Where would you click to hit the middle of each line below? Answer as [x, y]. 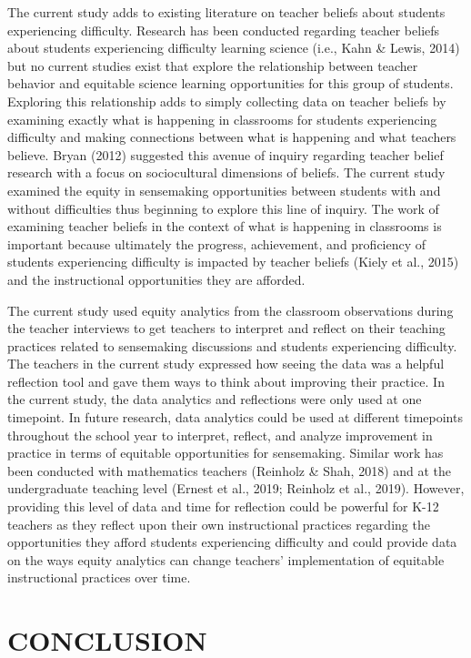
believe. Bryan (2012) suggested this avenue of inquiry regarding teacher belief [225, 154]
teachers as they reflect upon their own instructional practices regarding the [219, 524]
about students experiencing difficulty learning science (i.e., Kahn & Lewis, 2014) [234, 48]
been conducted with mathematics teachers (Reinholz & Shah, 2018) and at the [230, 470]
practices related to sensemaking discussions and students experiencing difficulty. [232, 345]
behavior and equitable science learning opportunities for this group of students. [230, 83]
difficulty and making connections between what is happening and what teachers [232, 137]
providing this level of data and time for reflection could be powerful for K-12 [223, 506]
